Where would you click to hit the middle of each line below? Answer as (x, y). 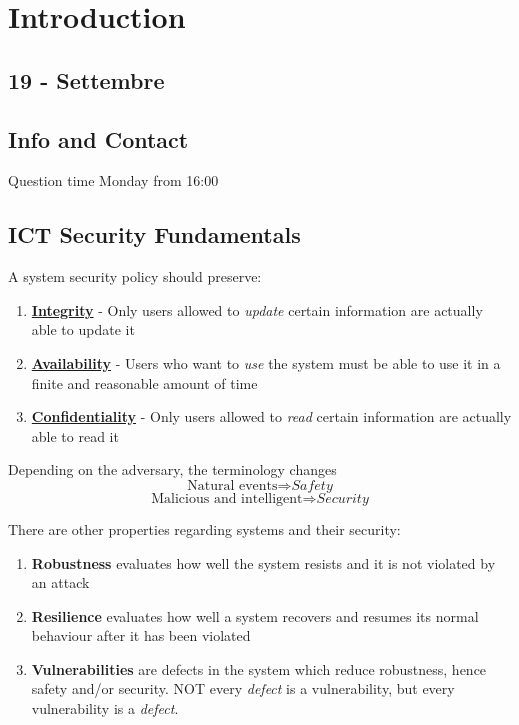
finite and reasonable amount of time (144, 382)
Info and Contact (98, 138)
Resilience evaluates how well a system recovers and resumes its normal (255, 615)
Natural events (232, 485)
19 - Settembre (86, 79)
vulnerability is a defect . (105, 708)
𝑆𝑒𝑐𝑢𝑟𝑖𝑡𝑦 (342, 498)
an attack (60, 582)
